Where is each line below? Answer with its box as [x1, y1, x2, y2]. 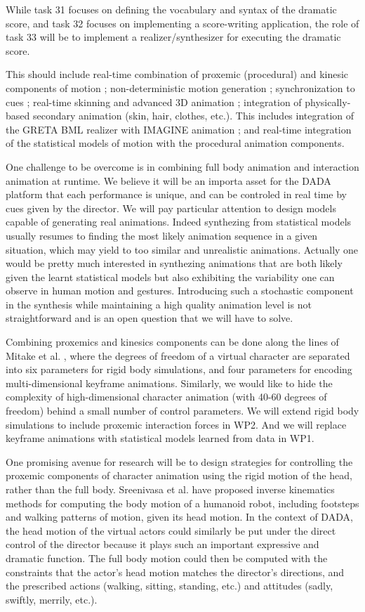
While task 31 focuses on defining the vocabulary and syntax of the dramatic [6, 2, 337, 16]
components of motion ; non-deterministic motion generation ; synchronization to [6, 80, 355, 95]
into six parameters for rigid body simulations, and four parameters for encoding [6, 362, 352, 377]
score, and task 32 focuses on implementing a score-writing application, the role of [6, 15, 359, 30]
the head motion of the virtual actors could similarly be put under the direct [6, 523, 336, 538]
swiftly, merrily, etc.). [6, 592, 98, 606]
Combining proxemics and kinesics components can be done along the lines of [6, 334, 339, 349]
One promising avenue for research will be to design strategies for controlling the [6, 454, 353, 469]
